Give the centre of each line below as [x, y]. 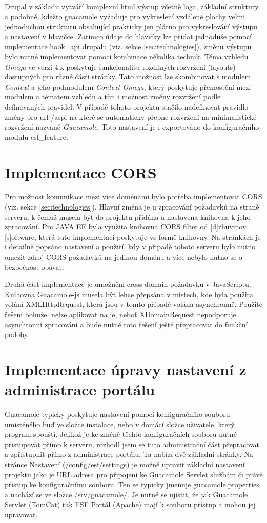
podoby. [17, 334]
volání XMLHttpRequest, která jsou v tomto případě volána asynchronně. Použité [134, 304]
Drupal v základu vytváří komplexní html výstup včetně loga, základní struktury [132, 6]
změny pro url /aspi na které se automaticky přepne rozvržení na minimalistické [131, 117]
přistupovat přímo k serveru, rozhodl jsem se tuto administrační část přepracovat [132, 444]
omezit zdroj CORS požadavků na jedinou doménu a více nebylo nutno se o [124, 257]
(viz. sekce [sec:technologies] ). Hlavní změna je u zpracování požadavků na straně [132, 207]
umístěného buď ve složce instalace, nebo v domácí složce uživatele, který [120, 424]
